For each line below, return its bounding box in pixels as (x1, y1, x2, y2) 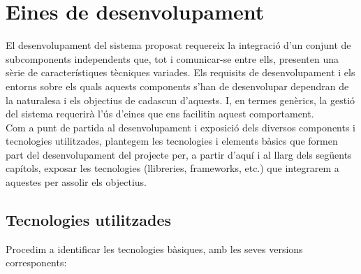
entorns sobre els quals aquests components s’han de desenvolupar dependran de (6, 78, 349, 93)
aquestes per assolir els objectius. (6, 175, 147, 189)
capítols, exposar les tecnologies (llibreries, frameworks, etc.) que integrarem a (6, 161, 339, 175)
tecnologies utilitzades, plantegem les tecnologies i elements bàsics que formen (6, 134, 338, 148)
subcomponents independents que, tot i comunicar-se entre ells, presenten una (6, 51, 339, 66)
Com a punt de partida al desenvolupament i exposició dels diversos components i (6, 120, 356, 134)
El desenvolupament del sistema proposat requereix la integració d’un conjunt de (6, 38, 351, 52)
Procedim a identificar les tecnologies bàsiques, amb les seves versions (6, 241, 303, 256)
